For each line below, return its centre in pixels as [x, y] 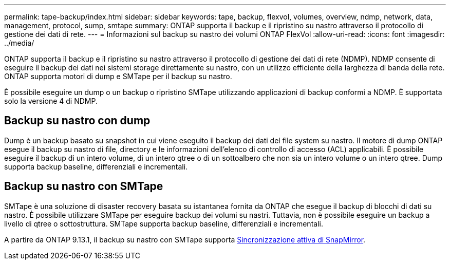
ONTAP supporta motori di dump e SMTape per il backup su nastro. [118, 76]
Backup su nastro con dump [77, 121]
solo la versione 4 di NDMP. [51, 101]
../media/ [19, 43]
